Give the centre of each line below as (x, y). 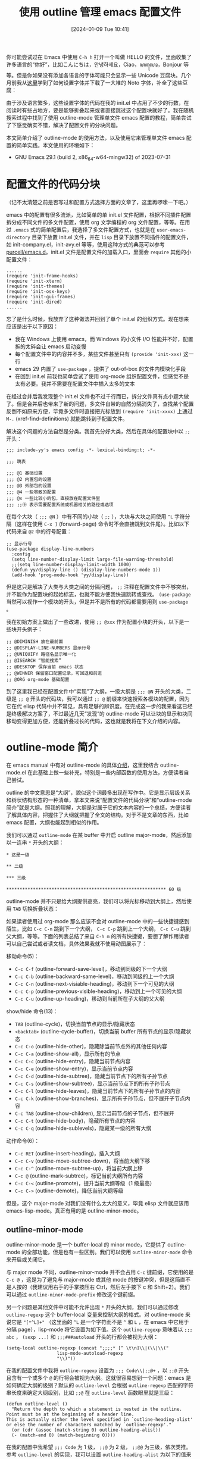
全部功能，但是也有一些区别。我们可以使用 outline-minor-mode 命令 (110, 1252)
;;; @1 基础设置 (24, 473)
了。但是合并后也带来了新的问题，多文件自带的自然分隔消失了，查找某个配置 (100, 404)
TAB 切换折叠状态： (36, 908)
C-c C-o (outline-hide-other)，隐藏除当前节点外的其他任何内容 (91, 1046)
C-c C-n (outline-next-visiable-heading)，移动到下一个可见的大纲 (94, 983)
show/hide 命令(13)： (32, 1011)
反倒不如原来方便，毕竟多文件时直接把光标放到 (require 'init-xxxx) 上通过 (100, 411)
